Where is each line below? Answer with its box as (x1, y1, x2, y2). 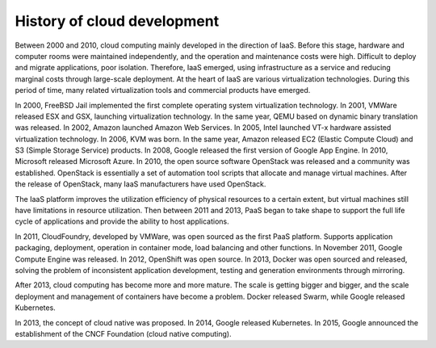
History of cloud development (15, 12, 220, 30)
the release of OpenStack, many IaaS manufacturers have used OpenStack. (15, 179, 266, 189)
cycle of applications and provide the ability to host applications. (15, 216, 229, 226)
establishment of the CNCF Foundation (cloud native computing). (15, 329, 232, 338)
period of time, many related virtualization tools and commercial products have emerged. (15, 86, 311, 95)
